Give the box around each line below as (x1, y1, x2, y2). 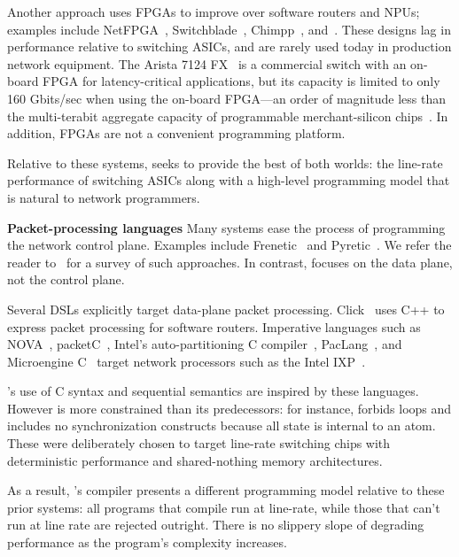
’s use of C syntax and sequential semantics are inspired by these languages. (7, 382, 419, 400)
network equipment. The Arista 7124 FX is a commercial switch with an (7, 54, 407, 73)
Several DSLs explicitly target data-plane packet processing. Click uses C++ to (7, 299, 445, 318)
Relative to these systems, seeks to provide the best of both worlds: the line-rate (7, 153, 443, 172)
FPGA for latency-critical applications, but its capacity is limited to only (43, 72, 440, 90)
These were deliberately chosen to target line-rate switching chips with (7, 434, 391, 453)
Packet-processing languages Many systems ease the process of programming (7, 218, 446, 236)
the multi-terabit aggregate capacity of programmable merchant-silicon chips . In (7, 106, 448, 125)
